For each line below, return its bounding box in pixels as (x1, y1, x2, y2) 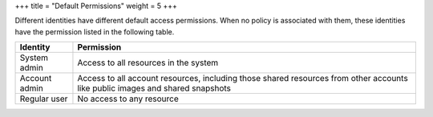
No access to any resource (77, 93, 180, 104)
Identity (19, 42, 51, 53)
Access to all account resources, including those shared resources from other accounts (77, 73, 408, 84)
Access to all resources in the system (77, 57, 219, 68)
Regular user (19, 93, 68, 104)
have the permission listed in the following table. (14, 26, 175, 36)
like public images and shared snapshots (77, 83, 232, 94)
